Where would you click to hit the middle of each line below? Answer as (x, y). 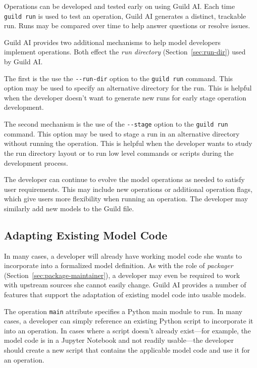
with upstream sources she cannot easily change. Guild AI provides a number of (125, 285)
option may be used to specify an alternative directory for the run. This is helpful (128, 88)
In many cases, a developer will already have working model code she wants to (123, 255)
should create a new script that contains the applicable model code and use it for (127, 350)
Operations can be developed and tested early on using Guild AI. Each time (120, 6)
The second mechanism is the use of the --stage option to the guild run (116, 124)
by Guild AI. (23, 62)
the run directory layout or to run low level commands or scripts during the (119, 153)
